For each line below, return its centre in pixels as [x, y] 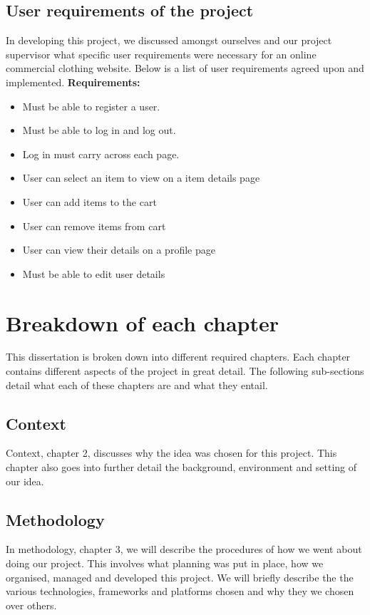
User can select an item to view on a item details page [141, 178]
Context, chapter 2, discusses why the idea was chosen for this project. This [171, 453]
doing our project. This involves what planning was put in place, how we [165, 563]
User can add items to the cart [89, 201]
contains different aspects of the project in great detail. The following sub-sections [185, 371]
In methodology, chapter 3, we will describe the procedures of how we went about [184, 549]
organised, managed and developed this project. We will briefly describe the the [180, 577]
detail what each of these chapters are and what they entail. [137, 384]
